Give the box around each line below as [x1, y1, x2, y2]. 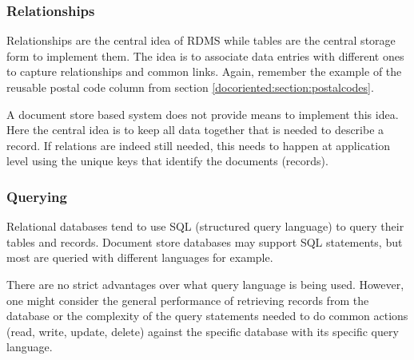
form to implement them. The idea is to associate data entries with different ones [6, 47, 404, 64]
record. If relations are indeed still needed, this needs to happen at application [6, 136, 390, 153]
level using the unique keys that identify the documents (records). [6, 152, 328, 169]
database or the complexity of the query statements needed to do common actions [6, 307, 408, 324]
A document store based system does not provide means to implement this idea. [6, 105, 399, 122]
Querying [6, 186, 67, 206]
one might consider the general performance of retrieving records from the [6, 291, 369, 308]
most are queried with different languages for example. [6, 249, 273, 266]
